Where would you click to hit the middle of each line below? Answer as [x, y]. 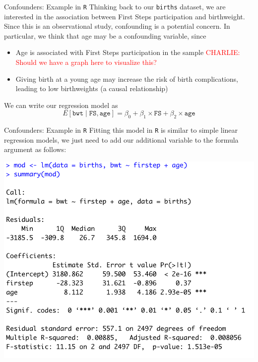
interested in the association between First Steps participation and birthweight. [125, 16]
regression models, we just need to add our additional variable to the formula [121, 139]
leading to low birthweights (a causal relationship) [92, 88]
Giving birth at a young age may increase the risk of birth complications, [127, 78]
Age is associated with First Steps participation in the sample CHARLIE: [128, 52]
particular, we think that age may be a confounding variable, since [105, 35]
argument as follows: [35, 149]
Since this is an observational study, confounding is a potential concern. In [117, 26]
